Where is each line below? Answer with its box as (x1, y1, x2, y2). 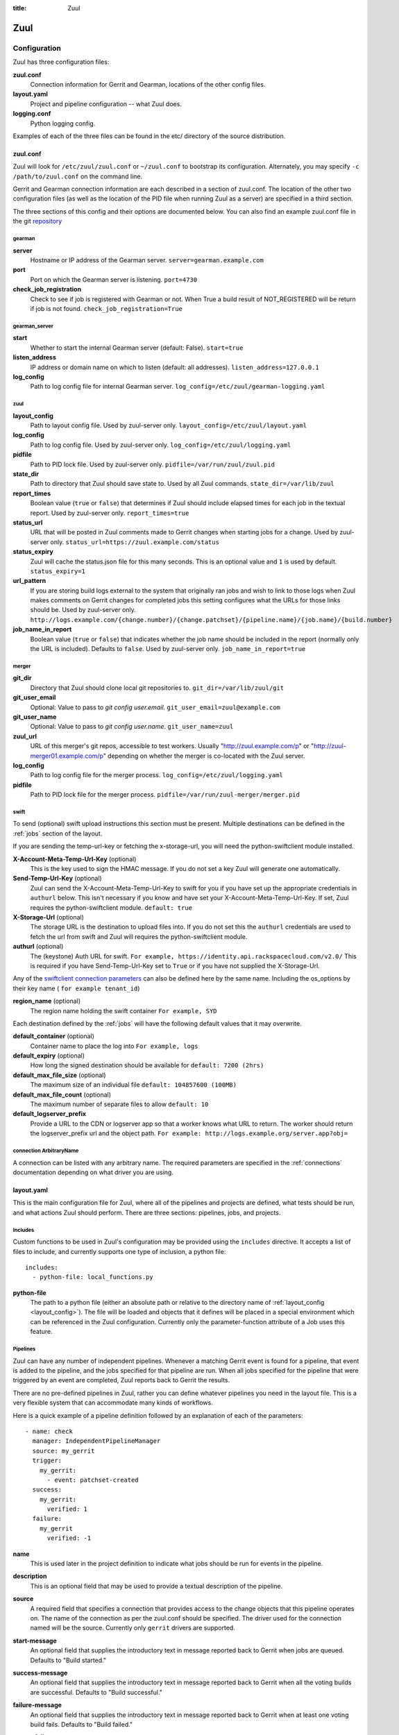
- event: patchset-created (46, 1475, 139, 1484)
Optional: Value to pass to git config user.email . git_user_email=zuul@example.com (30, 703, 281, 711)
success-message (12, 1668, 68, 1677)
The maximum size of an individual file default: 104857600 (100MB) (30, 1081, 237, 1089)
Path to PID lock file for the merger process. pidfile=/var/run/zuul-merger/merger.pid (30, 790, 300, 799)
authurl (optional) (12, 942, 64, 951)
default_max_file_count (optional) (12, 1090, 111, 1099)
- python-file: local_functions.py (32, 1273, 154, 1281)
